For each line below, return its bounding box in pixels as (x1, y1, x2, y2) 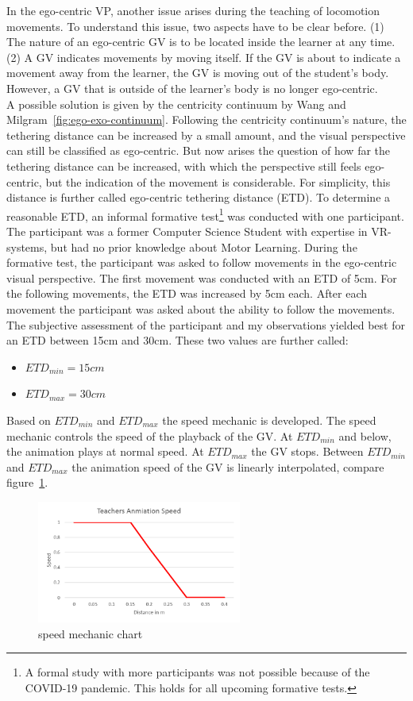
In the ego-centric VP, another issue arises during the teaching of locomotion (6, 2, 380, 18)
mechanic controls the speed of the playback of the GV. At (6, 427, 293, 444)
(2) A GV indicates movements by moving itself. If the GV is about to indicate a (6, 48, 401, 65)
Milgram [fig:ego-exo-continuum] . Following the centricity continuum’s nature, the (6, 111, 407, 128)
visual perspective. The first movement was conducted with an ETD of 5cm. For (6, 269, 397, 286)
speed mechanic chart (38, 625, 143, 641)
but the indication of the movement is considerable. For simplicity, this (45, 173, 391, 190)
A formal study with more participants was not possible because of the (25, 664, 370, 680)
